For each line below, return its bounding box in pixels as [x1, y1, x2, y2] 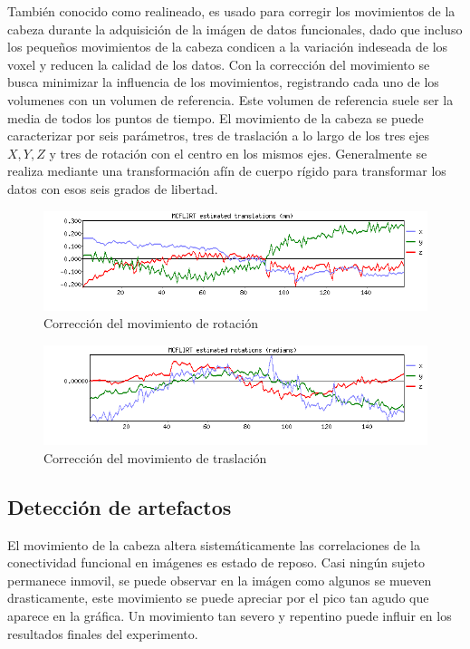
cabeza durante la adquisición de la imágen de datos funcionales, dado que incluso [7, 19, 463, 38]
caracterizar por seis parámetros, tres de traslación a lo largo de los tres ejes [7, 126, 430, 145]
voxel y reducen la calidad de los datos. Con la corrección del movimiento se [7, 54, 430, 73]
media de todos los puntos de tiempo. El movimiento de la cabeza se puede [7, 108, 424, 127]
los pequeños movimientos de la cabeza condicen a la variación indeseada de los [7, 37, 448, 56]
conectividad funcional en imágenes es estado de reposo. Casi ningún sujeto [7, 553, 425, 572]
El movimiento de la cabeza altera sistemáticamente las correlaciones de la [7, 535, 420, 554]
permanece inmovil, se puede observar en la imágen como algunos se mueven [7, 570, 432, 589]
